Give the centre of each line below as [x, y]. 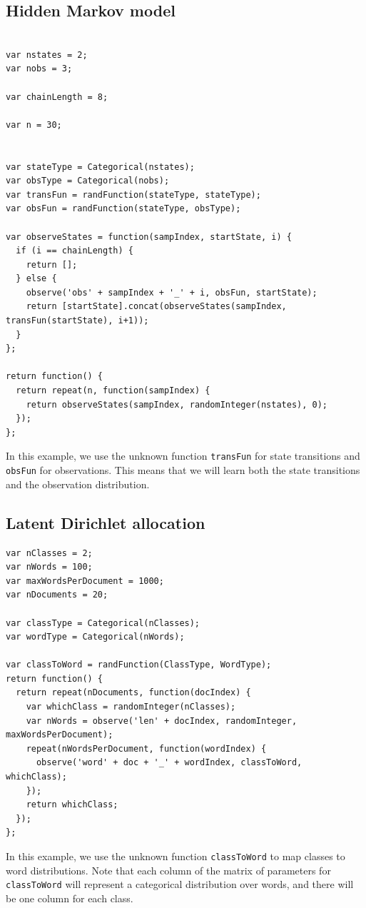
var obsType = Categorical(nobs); [88, 181]
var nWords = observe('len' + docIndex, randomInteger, [162, 721]
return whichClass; [72, 805]
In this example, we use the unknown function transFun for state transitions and [183, 456]
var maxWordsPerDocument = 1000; [85, 581]
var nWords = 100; [49, 567]
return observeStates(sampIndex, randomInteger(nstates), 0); [177, 404]
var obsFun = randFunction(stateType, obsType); [123, 209]
